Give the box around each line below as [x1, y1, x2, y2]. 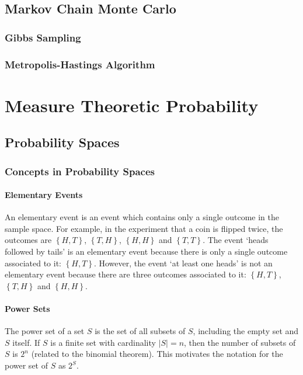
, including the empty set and [193, 325, 299, 337]
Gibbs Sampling [5, 30, 81, 44]
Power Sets [5, 303, 50, 315]
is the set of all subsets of [95, 325, 186, 337]
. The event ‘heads [203, 234, 269, 246]
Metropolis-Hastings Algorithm [5, 57, 155, 71]
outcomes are [5, 234, 52, 246]
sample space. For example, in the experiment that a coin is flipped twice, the [5, 222, 283, 234]
